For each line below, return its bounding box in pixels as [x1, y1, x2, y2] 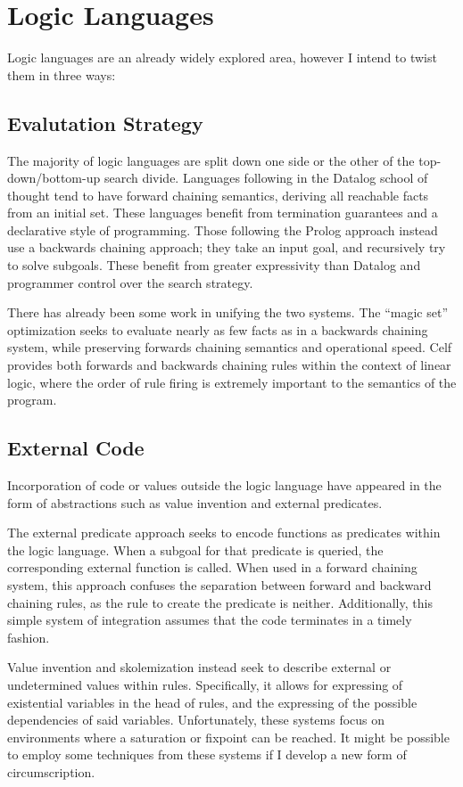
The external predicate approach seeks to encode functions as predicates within [7, 523, 441, 542]
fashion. [7, 627, 50, 646]
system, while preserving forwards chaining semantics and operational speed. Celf [7, 338, 452, 357]
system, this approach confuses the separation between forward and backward [7, 576, 432, 594]
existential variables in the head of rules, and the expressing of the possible [7, 693, 418, 711]
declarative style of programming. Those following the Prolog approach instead [7, 220, 438, 239]
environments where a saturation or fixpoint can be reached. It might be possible [7, 727, 450, 746]
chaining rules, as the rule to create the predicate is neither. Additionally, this [7, 593, 433, 611]
